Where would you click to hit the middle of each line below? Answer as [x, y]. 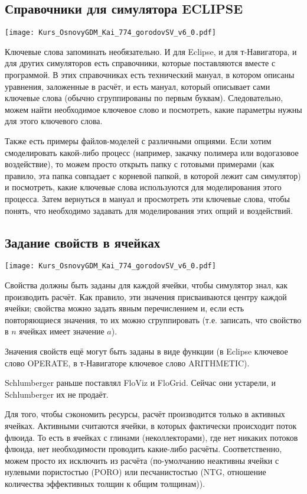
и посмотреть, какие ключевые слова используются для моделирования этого [143, 187]
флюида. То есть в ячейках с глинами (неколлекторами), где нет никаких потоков [151, 437]
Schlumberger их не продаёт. [57, 394]
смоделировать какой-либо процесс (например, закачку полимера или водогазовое [152, 152]
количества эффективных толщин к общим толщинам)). [105, 483]
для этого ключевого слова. [54, 121]
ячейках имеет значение [62, 331]
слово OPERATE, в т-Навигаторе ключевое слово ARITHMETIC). [127, 363]
